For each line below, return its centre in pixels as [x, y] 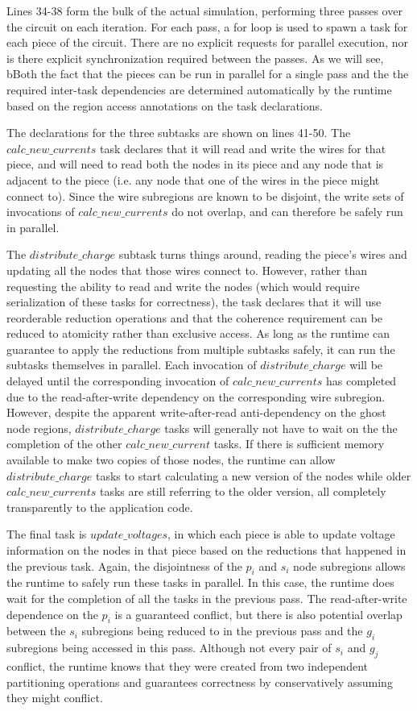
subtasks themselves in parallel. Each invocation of [132, 365]
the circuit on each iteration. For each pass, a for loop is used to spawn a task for [207, 26]
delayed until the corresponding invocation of [118, 381]
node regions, [39, 428]
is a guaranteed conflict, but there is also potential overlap [258, 614]
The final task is [47, 534]
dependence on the [52, 614]
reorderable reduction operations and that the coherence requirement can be [195, 317]
